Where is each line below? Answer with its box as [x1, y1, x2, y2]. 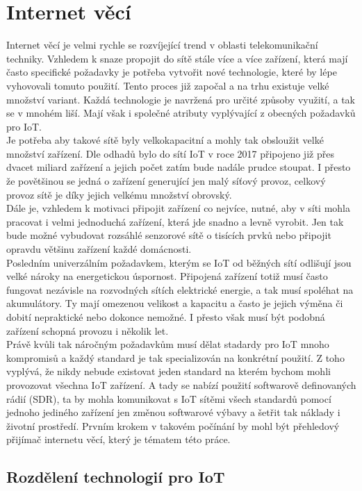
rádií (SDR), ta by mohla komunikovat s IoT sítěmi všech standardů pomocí [6, 391, 331, 406]
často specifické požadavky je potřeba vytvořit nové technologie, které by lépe [6, 65, 337, 79]
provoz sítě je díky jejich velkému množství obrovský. [6, 187, 232, 201]
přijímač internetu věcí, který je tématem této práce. [6, 432, 231, 447]
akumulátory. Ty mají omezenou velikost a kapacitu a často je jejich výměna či [6, 296, 343, 310]
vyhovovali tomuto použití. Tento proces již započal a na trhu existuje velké [6, 78, 329, 92]
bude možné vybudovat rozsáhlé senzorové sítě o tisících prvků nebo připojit [6, 228, 331, 242]
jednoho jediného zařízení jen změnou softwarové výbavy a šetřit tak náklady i [6, 405, 340, 419]
